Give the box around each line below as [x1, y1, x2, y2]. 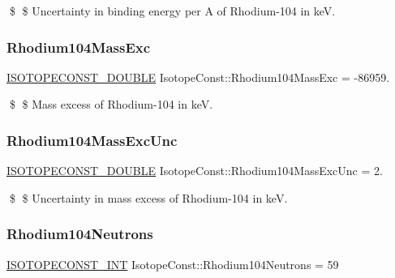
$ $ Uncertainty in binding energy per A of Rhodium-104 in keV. [9, 2, 336, 19]
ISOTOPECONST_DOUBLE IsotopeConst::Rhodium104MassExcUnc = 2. [6, 162, 383, 179]
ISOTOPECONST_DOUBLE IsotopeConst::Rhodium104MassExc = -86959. [6, 68, 390, 85]
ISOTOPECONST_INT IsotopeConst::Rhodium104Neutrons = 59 [6, 255, 339, 272]
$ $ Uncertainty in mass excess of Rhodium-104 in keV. [9, 189, 288, 206]
